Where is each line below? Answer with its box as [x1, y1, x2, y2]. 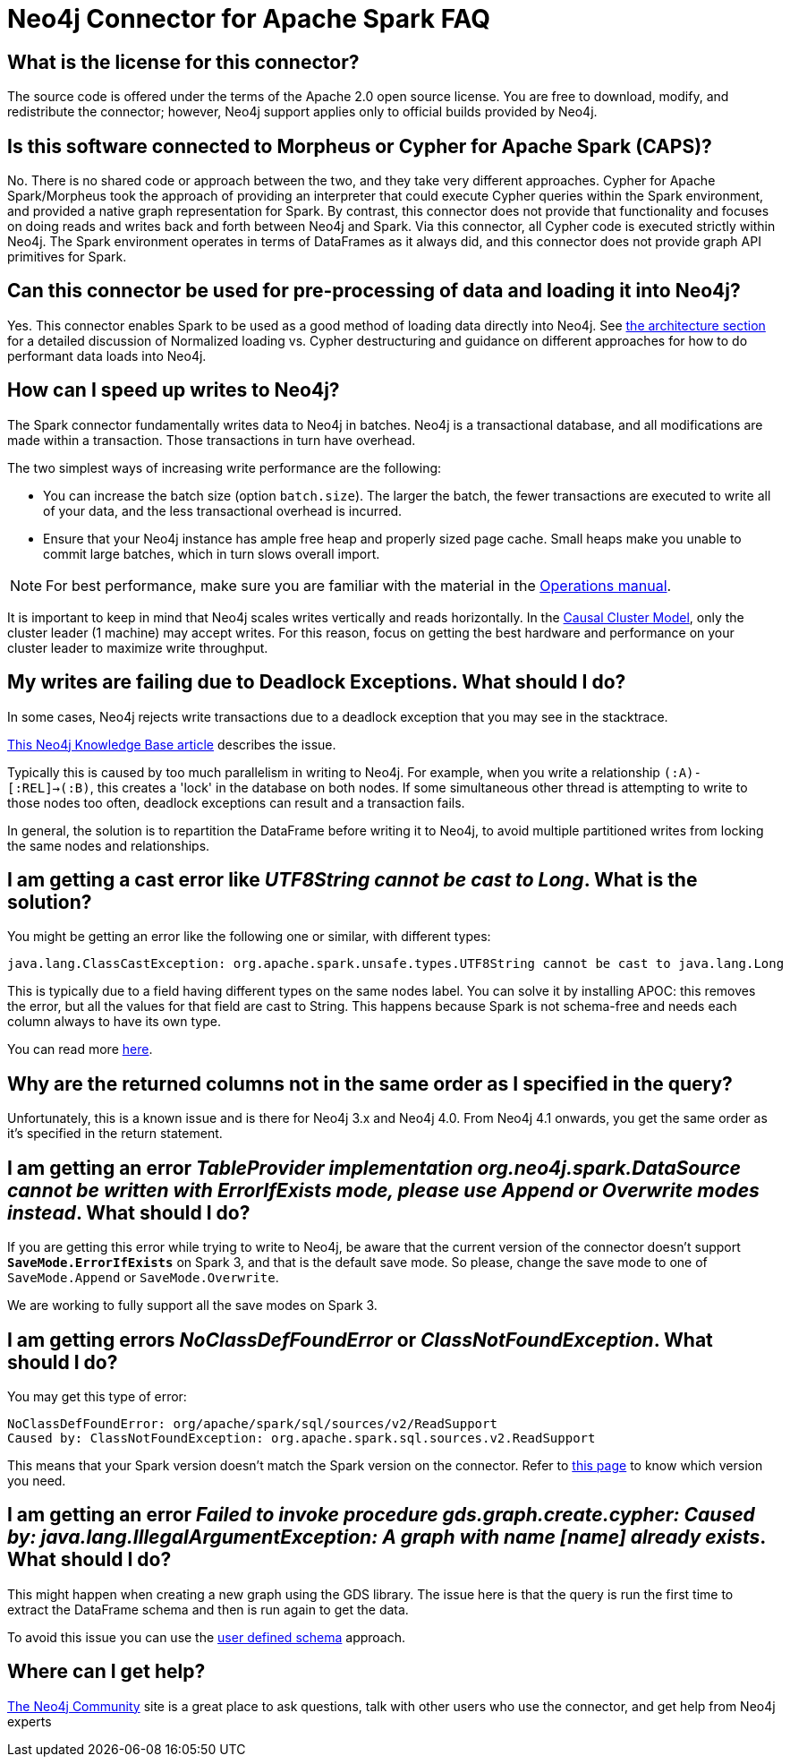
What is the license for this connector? [7, 50, 360, 73]
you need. [7, 1472, 66, 1488]
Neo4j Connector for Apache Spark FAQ [7, 4, 491, 34]
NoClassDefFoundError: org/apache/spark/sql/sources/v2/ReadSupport [7, 1416, 497, 1431]
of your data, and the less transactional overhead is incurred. [43, 502, 403, 518]
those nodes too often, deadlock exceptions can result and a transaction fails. [7, 794, 465, 810]
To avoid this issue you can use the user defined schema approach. [7, 1629, 406, 1645]
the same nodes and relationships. [7, 837, 210, 853]
